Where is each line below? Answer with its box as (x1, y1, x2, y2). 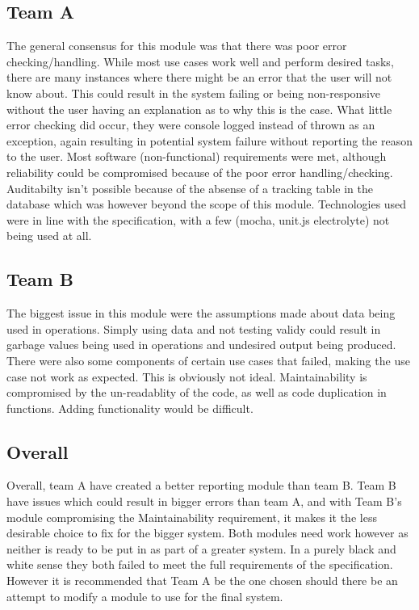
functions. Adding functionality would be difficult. (6, 399, 253, 416)
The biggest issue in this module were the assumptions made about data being (6, 305, 396, 322)
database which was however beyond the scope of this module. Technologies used (6, 196, 407, 212)
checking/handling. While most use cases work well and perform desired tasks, (6, 53, 394, 69)
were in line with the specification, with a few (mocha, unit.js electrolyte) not (6, 211, 390, 228)
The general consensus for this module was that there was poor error (6, 37, 347, 54)
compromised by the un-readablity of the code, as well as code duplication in (6, 384, 387, 401)
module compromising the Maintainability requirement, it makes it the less (6, 508, 377, 525)
